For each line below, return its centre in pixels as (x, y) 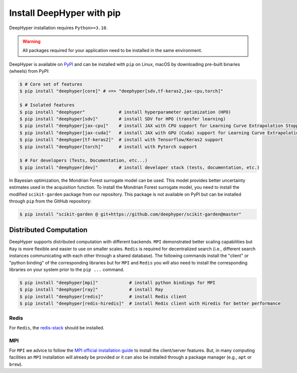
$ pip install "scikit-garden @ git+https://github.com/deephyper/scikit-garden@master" (131, 214)
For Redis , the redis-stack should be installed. (57, 327)
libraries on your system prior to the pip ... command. (67, 269)
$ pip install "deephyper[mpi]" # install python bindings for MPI (117, 283)
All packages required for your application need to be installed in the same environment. (112, 51)
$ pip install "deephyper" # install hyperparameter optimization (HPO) (125, 112)
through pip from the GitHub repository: (50, 201)
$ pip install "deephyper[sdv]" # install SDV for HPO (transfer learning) (123, 119)
